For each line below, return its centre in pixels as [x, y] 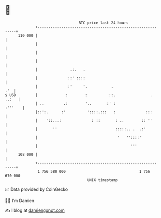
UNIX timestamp [102, 180]
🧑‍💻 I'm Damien [20, 201]
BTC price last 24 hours [104, 23]
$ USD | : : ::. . [79, 95]
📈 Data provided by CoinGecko [37, 189]
